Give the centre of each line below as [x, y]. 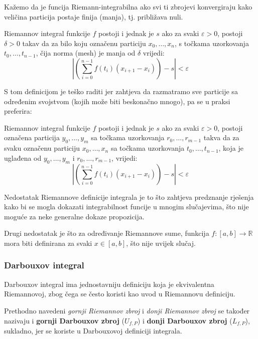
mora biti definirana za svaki [48, 243]
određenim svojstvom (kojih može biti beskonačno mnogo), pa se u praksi [117, 101]
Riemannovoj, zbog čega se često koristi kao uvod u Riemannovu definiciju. [120, 294]
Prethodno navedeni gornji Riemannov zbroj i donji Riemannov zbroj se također [127, 310]
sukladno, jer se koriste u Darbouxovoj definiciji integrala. [93, 330]
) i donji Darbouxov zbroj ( [185, 320]
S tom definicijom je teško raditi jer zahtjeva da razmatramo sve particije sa [121, 91]
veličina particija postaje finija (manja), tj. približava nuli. [94, 16]
